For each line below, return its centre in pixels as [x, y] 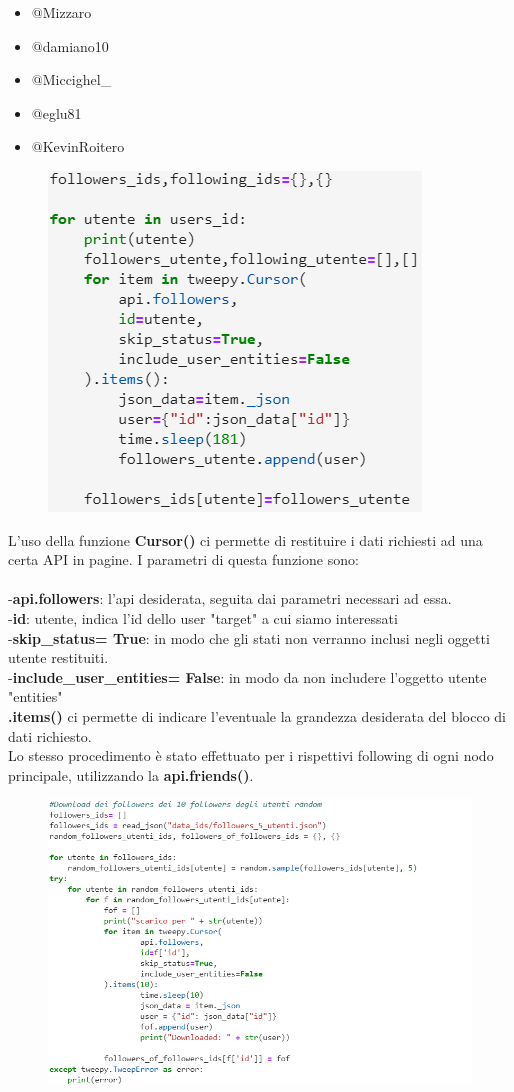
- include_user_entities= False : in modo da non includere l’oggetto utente [247, 676]
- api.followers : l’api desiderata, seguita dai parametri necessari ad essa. [230, 598]
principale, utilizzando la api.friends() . [131, 774]
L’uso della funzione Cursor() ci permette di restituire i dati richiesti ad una [245, 539]
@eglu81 [56, 112]
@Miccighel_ [71, 79]
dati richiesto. [50, 735]
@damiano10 [70, 45]
